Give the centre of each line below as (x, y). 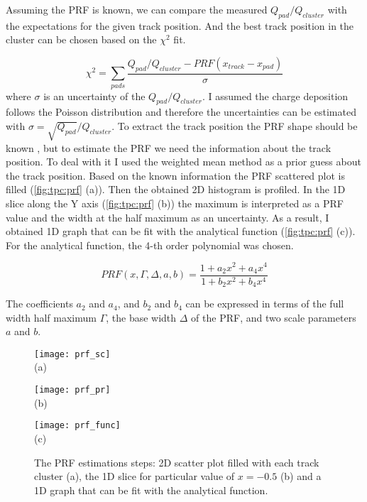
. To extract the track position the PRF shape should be (235, 125)
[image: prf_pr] (72, 390)
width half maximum (51, 317)
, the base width (141, 317)
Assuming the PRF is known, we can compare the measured (137, 9)
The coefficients (39, 304)
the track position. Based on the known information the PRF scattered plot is (175, 175)
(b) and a (301, 476)
